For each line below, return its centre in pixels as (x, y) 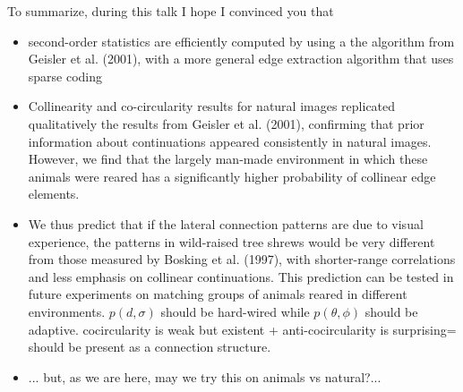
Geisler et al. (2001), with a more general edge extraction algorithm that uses (241, 59)
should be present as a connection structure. (150, 347)
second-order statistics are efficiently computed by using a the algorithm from (241, 41)
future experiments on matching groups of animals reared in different (218, 294)
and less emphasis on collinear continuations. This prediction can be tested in (241, 276)
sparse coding (65, 76)
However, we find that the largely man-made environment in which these (228, 159)
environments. (67, 311)
